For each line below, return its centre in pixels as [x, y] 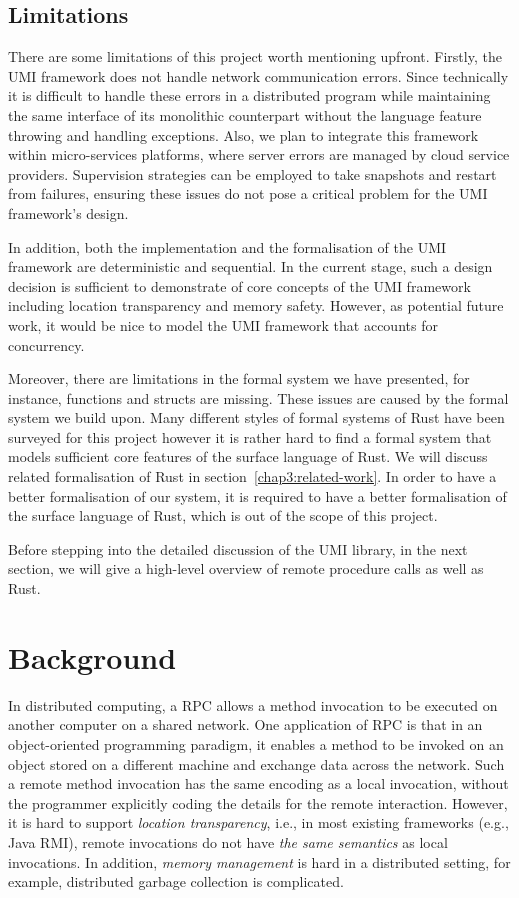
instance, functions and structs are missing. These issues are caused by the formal [258, 397]
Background [92, 656]
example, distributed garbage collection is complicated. [176, 881]
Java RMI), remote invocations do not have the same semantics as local [228, 841]
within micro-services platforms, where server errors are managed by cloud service [259, 154]
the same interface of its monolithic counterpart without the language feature [245, 114]
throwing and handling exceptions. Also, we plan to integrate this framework [243, 134]
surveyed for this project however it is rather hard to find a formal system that [250, 436]
